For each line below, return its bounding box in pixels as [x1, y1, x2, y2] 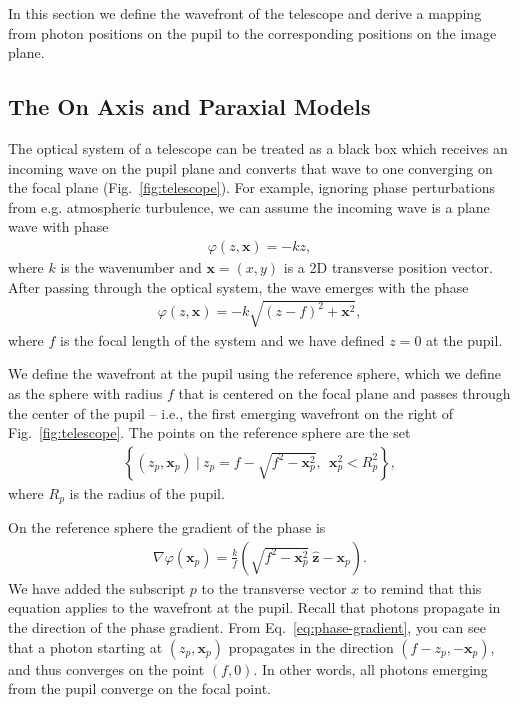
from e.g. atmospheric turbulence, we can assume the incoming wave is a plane [8, 196, 490, 217]
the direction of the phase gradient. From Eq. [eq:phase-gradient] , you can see [8, 617, 486, 638]
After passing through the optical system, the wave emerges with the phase [8, 276, 469, 297]
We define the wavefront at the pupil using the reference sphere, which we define [8, 363, 502, 384]
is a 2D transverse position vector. [283, 256, 493, 277]
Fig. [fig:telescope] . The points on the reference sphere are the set [8, 422, 411, 443]
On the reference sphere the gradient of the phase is [8, 517, 326, 538]
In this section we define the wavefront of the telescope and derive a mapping [8, 3, 482, 23]
